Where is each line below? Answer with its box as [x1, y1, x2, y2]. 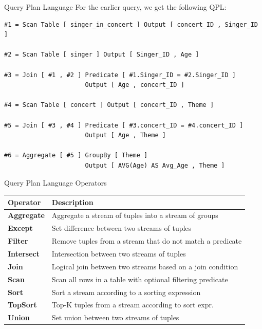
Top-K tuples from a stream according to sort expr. [51, 299, 214, 310]
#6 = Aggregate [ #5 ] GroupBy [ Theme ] [4, 152, 148, 159]
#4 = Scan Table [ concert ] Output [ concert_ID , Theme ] [4, 101, 214, 109]
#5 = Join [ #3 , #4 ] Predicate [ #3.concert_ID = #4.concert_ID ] [4, 121, 244, 129]
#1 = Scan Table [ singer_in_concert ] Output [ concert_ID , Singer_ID [4, 21, 258, 28]
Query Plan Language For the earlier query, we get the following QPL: [4, 2, 227, 12]
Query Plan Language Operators [4, 177, 107, 188]
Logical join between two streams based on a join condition [51, 261, 238, 271]
